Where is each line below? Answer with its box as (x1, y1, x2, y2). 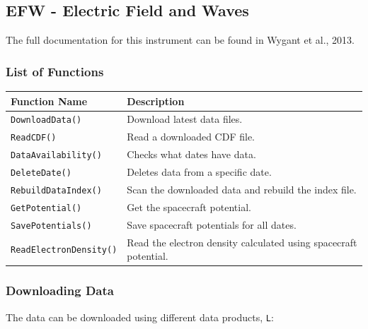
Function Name (11, 93, 88, 108)
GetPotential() (11, 203, 82, 213)
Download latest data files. (127, 112, 243, 126)
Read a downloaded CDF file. (127, 129, 255, 144)
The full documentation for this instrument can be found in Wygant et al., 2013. (6, 32, 355, 47)
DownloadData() (11, 115, 82, 126)
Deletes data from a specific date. (127, 164, 272, 179)
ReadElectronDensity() (11, 245, 117, 256)
